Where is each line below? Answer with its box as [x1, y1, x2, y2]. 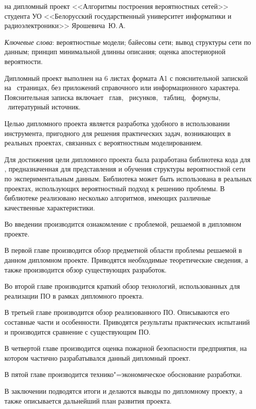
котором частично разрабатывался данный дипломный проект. [4, 352, 191, 363]
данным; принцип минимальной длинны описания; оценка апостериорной [4, 46, 225, 57]
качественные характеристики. [4, 202, 95, 212]
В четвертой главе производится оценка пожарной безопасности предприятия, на [4, 343, 247, 353]
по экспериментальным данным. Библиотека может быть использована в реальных [4, 173, 252, 183]
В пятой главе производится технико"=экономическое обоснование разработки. [4, 369, 242, 379]
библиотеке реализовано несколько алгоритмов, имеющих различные [4, 193, 211, 203]
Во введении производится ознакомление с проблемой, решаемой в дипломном [4, 219, 242, 229]
